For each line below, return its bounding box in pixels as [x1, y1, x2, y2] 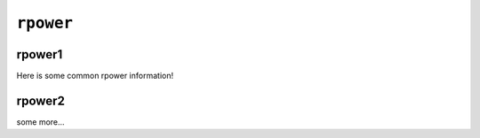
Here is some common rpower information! [16, 71, 173, 81]
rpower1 [16, 47, 63, 62]
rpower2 [16, 93, 66, 108]
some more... [16, 116, 66, 127]
